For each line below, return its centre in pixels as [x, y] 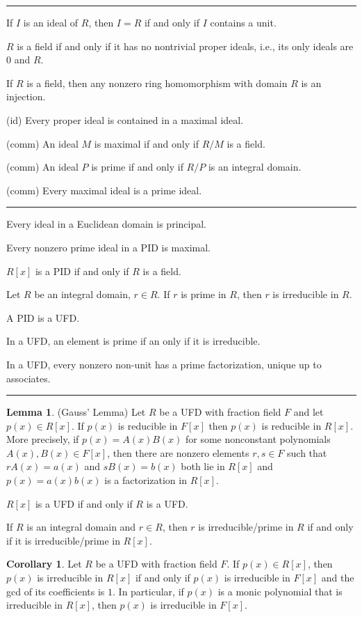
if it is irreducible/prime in [63, 540]
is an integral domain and [81, 527]
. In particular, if [148, 591]
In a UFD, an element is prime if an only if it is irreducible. [133, 341]
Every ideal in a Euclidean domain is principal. [106, 224]
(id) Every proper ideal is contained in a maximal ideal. [125, 119]
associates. [28, 378]
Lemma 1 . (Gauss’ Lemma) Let [76, 412]
